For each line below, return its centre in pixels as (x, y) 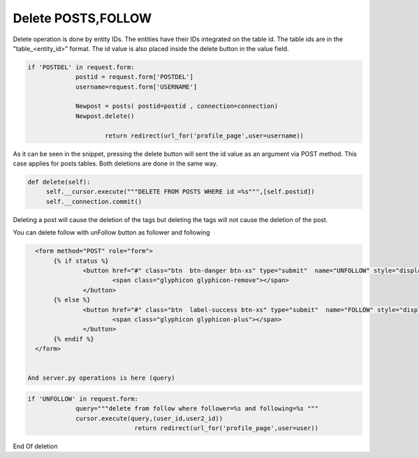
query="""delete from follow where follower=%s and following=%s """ (197, 409)
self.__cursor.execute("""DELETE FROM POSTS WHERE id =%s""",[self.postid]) (181, 192)
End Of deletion (35, 446)
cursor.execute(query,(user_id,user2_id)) (149, 418)
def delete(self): (59, 182)
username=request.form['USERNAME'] (137, 87)
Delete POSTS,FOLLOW (82, 18)
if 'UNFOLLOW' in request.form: (83, 399)
